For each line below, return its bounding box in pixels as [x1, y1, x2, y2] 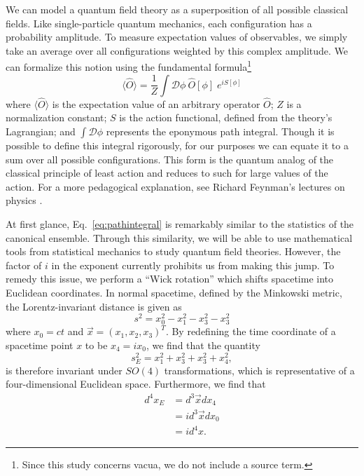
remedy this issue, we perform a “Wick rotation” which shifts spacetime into [6, 271, 334, 286]
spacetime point [6, 337, 73, 352]
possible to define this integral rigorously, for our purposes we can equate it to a [6, 138, 349, 153]
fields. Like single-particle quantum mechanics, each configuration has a [6, 15, 312, 30]
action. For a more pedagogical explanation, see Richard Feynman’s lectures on [6, 179, 345, 193]
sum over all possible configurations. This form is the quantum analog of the [6, 151, 334, 166]
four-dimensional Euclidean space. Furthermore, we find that [6, 376, 266, 391]
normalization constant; [6, 110, 107, 125]
